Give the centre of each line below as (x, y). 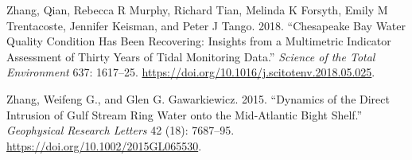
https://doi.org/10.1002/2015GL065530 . (104, 145)
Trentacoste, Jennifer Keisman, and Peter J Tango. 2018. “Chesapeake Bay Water (206, 25)
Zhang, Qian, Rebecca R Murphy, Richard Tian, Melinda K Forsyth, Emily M (197, 10)
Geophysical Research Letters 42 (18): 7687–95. (120, 130)
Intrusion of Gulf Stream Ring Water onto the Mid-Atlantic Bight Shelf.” (185, 114)
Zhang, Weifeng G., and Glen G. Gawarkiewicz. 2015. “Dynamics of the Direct (198, 98)
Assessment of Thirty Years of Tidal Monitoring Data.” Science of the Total (191, 56)
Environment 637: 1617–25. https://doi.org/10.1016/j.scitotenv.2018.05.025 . (191, 72)
